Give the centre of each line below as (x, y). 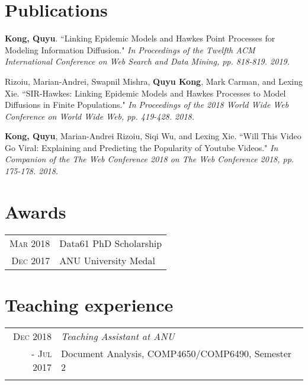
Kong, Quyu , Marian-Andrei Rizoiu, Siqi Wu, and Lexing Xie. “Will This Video (153, 136)
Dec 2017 (31, 260)
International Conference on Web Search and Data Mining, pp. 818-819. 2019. (147, 61)
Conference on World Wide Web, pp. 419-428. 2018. (100, 116)
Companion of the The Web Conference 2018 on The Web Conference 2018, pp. (150, 159)
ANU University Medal (107, 260)
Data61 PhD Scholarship (111, 243)
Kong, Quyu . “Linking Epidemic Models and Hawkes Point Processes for (140, 38)
